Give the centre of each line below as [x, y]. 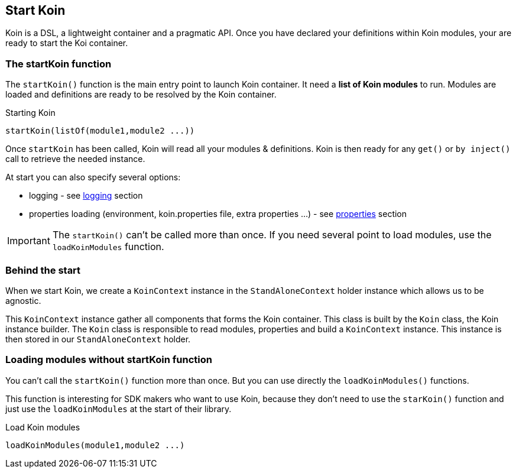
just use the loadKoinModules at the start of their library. [119, 409]
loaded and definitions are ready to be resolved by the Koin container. [141, 95]
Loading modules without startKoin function [109, 360]
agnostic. [23, 300]
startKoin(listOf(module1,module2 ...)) [100, 131]
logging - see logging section [86, 196]
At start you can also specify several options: [93, 177]
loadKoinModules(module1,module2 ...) [95, 445]
